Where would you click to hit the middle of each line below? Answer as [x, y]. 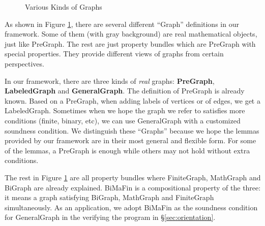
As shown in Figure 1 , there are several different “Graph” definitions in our [122, 24]
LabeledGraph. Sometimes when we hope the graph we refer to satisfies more [125, 110]
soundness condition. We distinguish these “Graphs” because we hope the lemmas [132, 130]
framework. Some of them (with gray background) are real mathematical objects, [131, 34]
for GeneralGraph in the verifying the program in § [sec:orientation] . [110, 217]
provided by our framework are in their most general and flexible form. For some [130, 140]
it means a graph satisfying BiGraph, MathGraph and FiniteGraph [109, 197]
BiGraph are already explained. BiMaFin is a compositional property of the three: [133, 187]
